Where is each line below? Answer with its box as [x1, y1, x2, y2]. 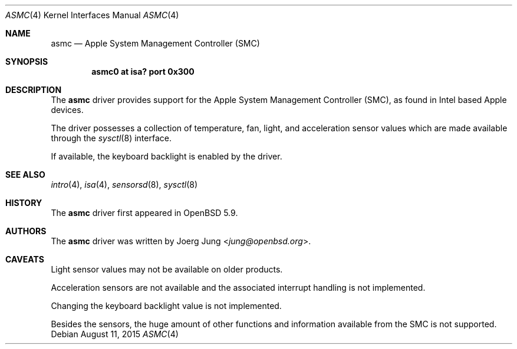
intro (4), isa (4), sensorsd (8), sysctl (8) [51, 180, 198, 190]
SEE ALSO [5, 169, 45, 180]
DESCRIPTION [5, 85, 62, 95]
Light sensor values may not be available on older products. [51, 264, 283, 274]
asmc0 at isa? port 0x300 [91, 67, 195, 77]
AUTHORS [5, 226, 47, 236]
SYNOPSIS [5, 56, 48, 67]
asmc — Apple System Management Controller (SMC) [51, 38, 260, 48]
